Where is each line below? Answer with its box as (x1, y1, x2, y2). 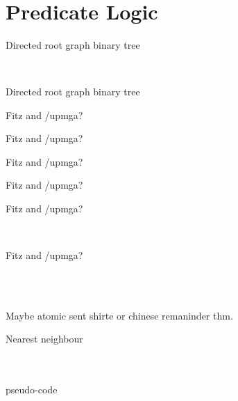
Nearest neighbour (6, 331, 83, 346)
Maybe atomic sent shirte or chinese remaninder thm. (6, 308, 233, 322)
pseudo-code (6, 382, 58, 397)
